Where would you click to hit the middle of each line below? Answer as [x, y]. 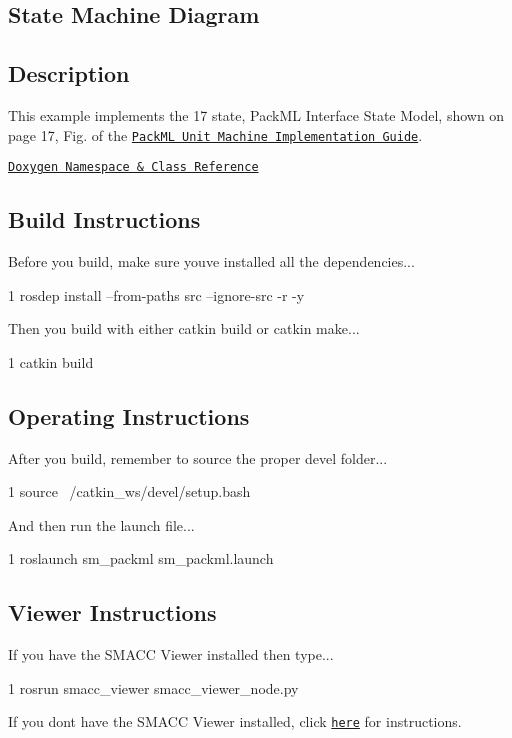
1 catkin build [51, 361]
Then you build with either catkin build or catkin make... [184, 328]
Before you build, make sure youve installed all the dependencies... [211, 261]
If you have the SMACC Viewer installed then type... [171, 654]
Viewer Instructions [112, 612]
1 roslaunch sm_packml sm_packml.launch [141, 558]
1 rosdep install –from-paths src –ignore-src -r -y [156, 294]
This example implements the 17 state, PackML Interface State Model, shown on [256, 114]
